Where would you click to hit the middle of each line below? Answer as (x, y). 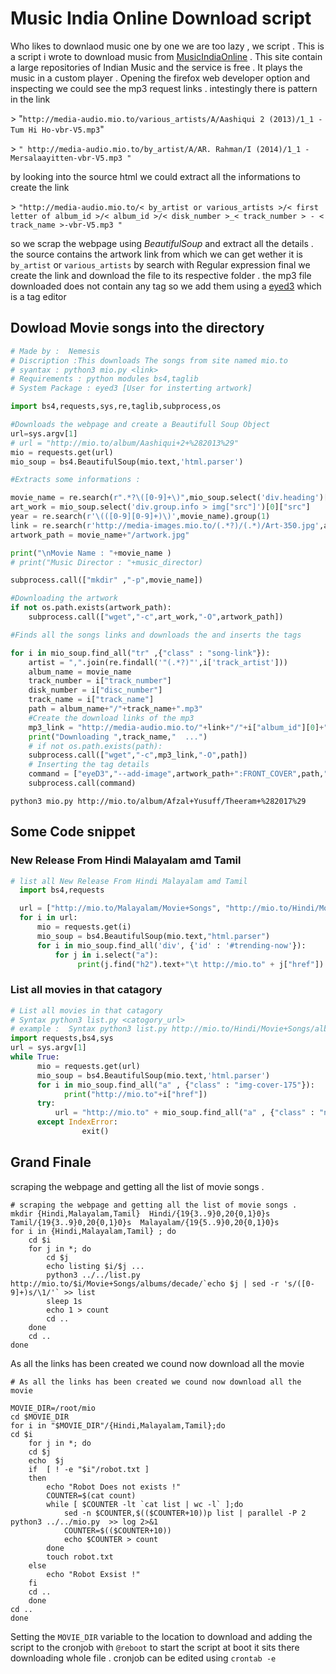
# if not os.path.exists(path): (95, 746)
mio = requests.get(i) (84, 927)
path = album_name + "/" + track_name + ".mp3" (115, 709)
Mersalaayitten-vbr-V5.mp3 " (71, 158)
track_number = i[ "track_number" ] (100, 681)
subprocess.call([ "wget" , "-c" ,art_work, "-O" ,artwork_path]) (156, 617)
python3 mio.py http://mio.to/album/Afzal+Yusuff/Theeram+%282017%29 (158, 801)
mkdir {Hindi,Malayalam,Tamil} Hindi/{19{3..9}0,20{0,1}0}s (140, 1213)
